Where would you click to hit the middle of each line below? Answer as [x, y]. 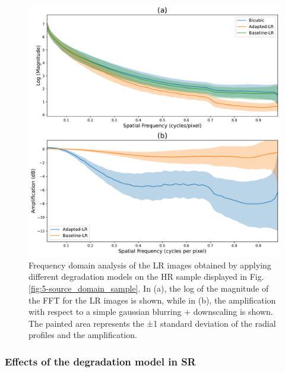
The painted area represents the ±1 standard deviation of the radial [152, 323]
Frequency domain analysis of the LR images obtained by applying [150, 265]
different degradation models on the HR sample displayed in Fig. [146, 276]
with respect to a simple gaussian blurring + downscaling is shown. [151, 312]
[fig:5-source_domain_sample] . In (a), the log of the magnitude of [149, 288]
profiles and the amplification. [83, 335]
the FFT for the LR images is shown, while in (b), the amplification [152, 300]
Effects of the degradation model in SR [100, 361]
